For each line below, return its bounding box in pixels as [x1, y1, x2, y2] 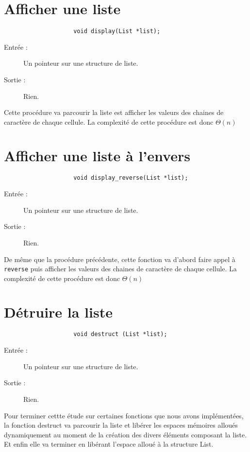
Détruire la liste [4, 301, 113, 321]
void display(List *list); [73, 28, 161, 35]
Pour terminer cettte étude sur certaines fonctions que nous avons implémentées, [4, 410, 244, 420]
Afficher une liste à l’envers [4, 145, 190, 165]
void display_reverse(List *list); [73, 174, 188, 182]
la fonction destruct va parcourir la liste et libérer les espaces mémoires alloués [4, 420, 238, 430]
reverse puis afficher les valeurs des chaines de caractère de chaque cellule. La [4, 264, 237, 274]
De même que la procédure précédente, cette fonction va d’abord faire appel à [4, 254, 235, 264]
